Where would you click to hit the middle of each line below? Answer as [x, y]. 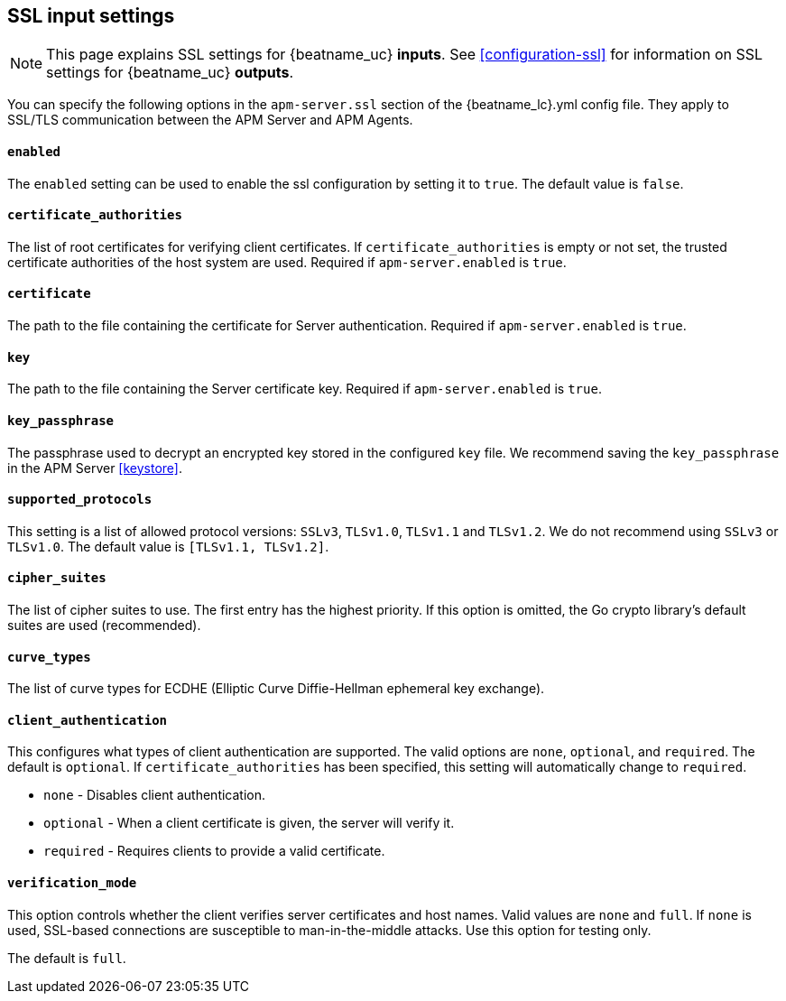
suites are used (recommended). [104, 625]
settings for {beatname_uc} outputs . [170, 73]
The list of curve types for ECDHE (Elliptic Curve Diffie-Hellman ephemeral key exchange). [276, 689]
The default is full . [67, 958]
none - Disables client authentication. [155, 795]
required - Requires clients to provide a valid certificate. [214, 851]
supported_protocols [80, 500]
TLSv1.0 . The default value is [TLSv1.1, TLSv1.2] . [168, 546]
